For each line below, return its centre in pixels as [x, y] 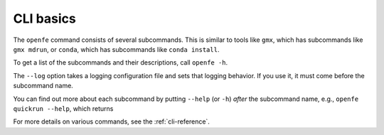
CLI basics [44, 18]
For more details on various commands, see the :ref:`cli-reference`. [111, 121]
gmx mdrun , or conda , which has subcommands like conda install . [116, 49]
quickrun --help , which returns [63, 108]
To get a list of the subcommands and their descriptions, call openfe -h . [121, 63]
